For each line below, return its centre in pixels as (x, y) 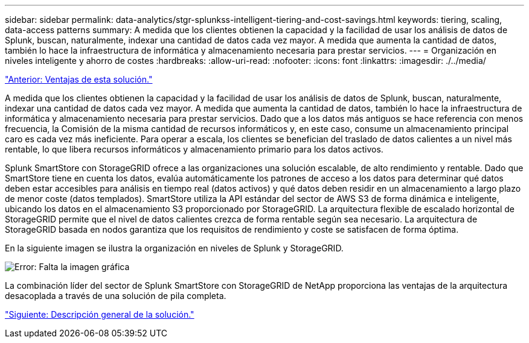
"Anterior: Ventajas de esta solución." (79, 79)
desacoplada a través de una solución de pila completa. (116, 296)
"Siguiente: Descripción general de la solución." (100, 314)
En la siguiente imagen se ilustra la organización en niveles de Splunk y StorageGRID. (174, 248)
